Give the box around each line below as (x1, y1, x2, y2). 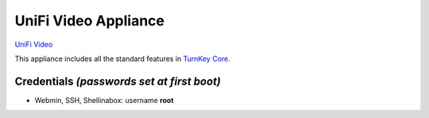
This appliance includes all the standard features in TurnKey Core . (14, 54, 230, 63)
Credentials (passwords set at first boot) (14, 74, 222, 88)
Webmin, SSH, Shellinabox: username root (34, 95, 174, 105)
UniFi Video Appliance (14, 12, 165, 29)
